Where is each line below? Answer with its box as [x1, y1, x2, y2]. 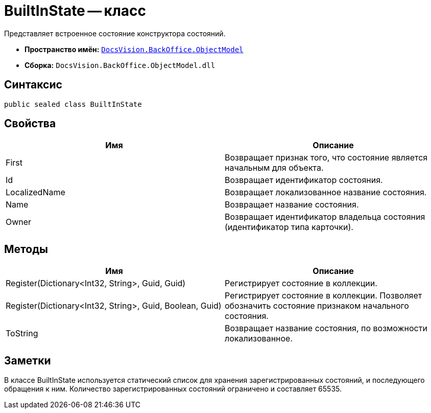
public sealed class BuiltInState [4, 100, 142, 108]
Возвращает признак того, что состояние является [225, 152, 428, 163]
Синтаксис [4, 78, 62, 91]
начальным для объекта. [225, 163, 324, 173]
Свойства [4, 117, 56, 130]
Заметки [4, 354, 51, 367]
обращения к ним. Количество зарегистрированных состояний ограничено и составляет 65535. [4, 384, 342, 394]
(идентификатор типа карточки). [225, 222, 353, 233]
